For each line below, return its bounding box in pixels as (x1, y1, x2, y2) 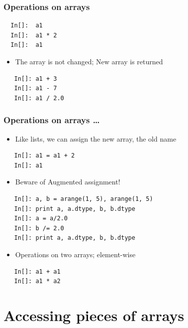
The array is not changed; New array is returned (15, 56, 163, 66)
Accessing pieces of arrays (3, 305, 185, 325)
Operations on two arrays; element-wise (15, 249, 136, 259)
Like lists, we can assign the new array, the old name (15, 133, 177, 144)
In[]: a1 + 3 (14, 75, 57, 82)
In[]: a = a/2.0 (14, 215, 68, 222)
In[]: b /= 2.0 (14, 224, 64, 232)
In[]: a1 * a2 (14, 278, 61, 285)
